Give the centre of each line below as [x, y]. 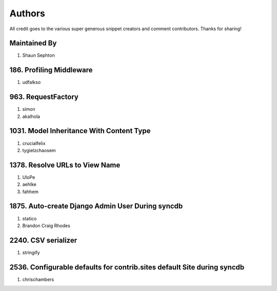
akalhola [31, 116]
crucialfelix [34, 143]
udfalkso [32, 82]
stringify [31, 252]
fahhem [30, 192]
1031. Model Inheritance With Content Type [80, 131]
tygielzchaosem [39, 150]
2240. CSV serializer [43, 240]
